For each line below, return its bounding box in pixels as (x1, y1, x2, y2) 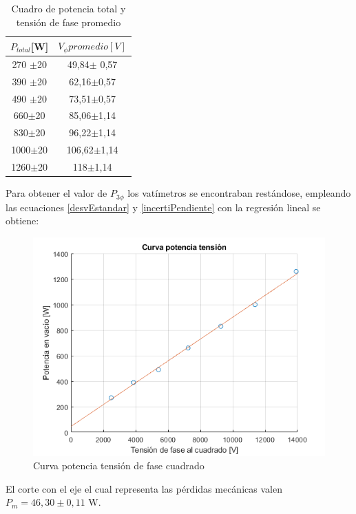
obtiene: (6, 213, 39, 228)
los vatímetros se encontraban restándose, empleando (127, 186, 351, 200)
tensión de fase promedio (16, 14, 121, 29)
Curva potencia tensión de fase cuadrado (33, 458, 205, 473)
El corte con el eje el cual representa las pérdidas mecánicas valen (6, 481, 282, 495)
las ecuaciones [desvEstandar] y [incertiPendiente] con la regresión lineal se (6, 200, 321, 214)
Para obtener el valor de (6, 186, 107, 200)
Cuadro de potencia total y (11, 1, 126, 15)
